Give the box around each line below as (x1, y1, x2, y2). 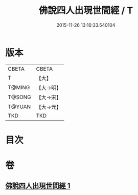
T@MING (8, 84, 30, 91)
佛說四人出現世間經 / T (38, 5, 133, 16)
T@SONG (8, 93, 32, 101)
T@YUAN (8, 103, 31, 110)
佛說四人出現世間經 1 (5, 182, 71, 190)
